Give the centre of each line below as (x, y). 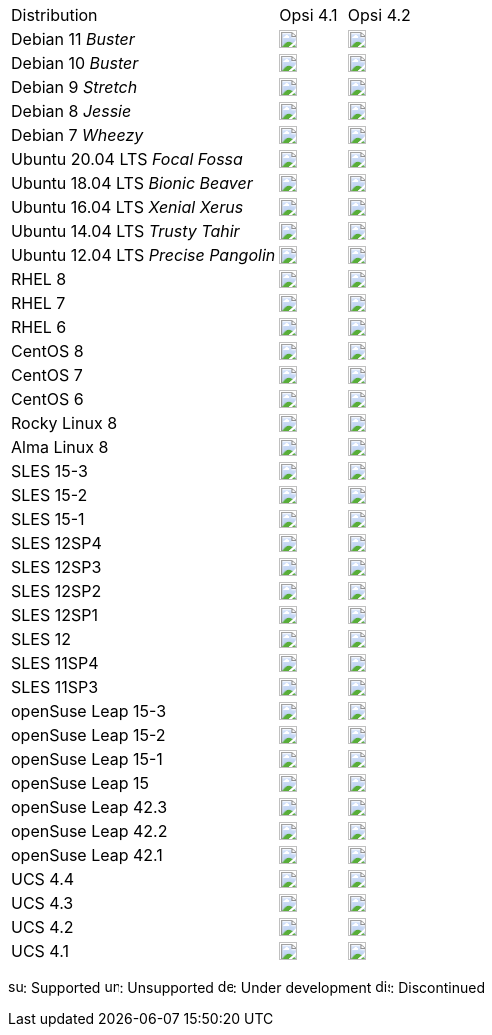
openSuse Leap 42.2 (89, 831)
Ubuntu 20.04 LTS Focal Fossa (127, 159)
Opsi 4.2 (379, 15)
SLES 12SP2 (56, 591)
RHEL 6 (39, 327)
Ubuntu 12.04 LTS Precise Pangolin (143, 255)
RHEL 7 (38, 303)
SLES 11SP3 (55, 687)
